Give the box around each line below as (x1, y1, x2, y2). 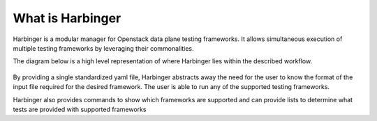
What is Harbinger (13, 10, 121, 26)
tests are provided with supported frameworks (13, 105, 147, 113)
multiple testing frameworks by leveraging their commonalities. (13, 44, 194, 52)
